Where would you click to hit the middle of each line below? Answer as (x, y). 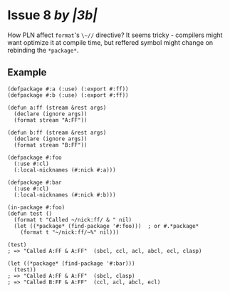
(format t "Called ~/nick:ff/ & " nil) (73, 220)
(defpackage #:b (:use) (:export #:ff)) (68, 95)
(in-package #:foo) (36, 207)
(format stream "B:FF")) (51, 145)
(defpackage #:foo (35, 157)
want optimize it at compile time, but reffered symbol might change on (110, 42)
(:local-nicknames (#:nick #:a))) (65, 170)
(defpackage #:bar (35, 182)
